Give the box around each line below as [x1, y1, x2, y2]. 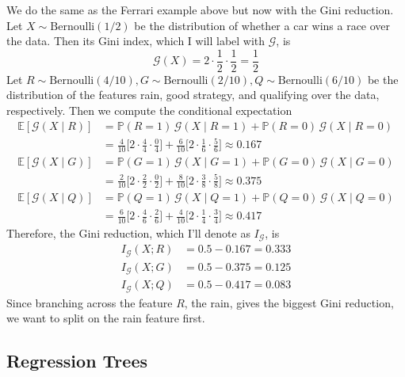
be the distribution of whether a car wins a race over [134, 17, 391, 33]
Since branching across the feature [6, 294, 173, 310]
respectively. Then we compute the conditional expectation [6, 102, 292, 119]
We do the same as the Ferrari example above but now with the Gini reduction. [6, 2, 394, 17]
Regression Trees [6, 348, 147, 373]
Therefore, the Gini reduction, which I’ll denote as [6, 224, 250, 241]
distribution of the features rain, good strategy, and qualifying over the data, [6, 86, 380, 103]
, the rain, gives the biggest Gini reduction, [184, 294, 394, 310]
